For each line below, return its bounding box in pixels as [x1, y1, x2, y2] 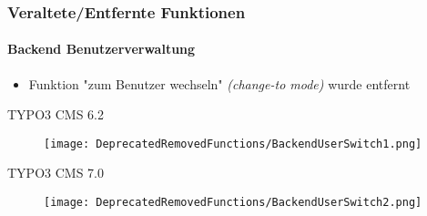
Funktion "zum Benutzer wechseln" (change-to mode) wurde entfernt [28, 74, 411, 93]
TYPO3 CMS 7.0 [7, 163, 104, 182]
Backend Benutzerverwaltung [7, 39, 196, 58]
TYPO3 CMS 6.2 [7, 105, 104, 124]
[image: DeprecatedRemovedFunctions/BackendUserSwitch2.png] [44, 196, 422, 210]
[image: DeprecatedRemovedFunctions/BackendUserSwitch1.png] [44, 137, 422, 150]
